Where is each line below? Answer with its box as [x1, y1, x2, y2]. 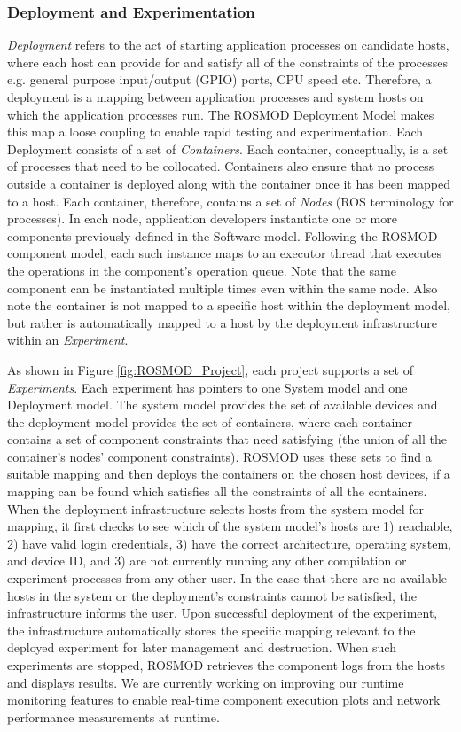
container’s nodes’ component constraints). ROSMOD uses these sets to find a [7, 447, 432, 465]
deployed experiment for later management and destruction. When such [7, 638, 396, 657]
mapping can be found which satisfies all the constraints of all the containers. [7, 482, 427, 501]
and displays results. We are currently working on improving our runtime [7, 673, 404, 691]
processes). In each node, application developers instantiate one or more [7, 209, 397, 228]
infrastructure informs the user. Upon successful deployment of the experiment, [7, 604, 438, 622]
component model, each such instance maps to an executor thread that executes [7, 244, 441, 262]
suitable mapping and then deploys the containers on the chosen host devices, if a [7, 464, 450, 483]
